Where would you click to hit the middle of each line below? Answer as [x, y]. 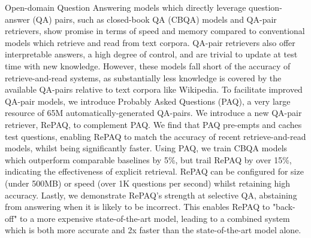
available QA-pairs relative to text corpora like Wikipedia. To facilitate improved [154, 89]
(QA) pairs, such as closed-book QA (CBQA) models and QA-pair [155, 19]
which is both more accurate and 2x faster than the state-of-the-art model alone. [153, 230]
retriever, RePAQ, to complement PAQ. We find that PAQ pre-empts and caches [153, 124]
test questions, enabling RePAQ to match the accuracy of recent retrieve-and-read [155, 136]
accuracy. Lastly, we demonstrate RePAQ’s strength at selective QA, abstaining [151, 195]
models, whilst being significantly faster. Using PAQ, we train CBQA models [146, 148]
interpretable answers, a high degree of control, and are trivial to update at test [151, 54]
